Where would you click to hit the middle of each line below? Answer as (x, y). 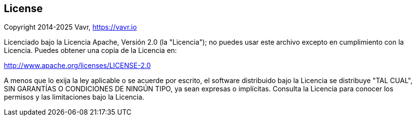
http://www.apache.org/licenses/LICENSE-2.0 (77, 66)
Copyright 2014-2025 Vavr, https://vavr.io (71, 27)
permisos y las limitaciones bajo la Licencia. (74, 97)
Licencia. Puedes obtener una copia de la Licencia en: (90, 51)
